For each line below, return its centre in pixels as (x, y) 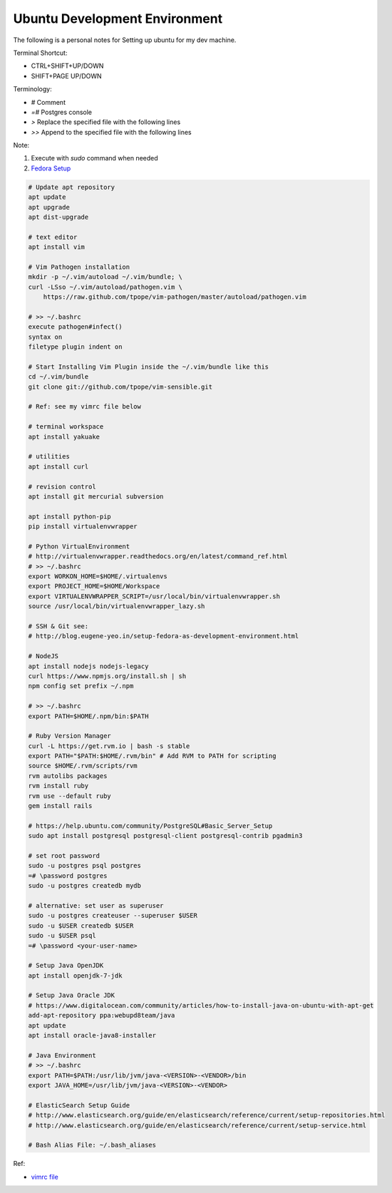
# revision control (62, 486)
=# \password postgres (68, 876)
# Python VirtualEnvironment (79, 546)
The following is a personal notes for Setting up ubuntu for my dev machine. (125, 40)
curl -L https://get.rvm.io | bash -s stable (109, 746)
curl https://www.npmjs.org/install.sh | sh (107, 676)
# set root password (64, 856)
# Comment (48, 102)
